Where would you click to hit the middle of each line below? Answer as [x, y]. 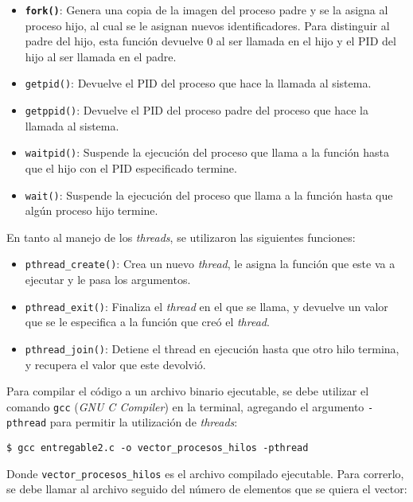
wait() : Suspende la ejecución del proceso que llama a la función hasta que [209, 195]
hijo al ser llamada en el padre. [101, 56]
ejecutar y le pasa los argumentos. [108, 280]
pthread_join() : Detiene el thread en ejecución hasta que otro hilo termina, [212, 348]
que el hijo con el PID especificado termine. [131, 168]
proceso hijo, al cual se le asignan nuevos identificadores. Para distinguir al [207, 25]
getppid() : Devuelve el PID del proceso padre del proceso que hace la [197, 110]
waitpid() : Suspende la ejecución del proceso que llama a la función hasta [207, 152]
